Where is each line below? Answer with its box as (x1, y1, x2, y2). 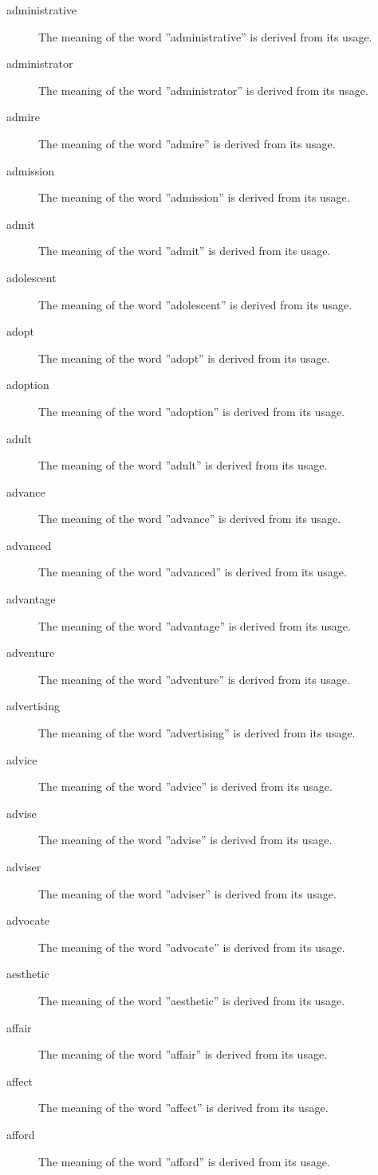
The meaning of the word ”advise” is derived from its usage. (38, 831, 333, 848)
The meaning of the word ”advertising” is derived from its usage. (38, 725, 356, 741)
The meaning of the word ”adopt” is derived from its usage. (38, 349, 330, 366)
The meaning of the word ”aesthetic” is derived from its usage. (38, 992, 345, 1008)
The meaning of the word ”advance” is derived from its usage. (38, 510, 341, 527)
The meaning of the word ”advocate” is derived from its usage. (38, 938, 345, 955)
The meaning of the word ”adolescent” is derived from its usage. (38, 296, 352, 312)
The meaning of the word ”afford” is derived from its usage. (38, 1153, 330, 1169)
